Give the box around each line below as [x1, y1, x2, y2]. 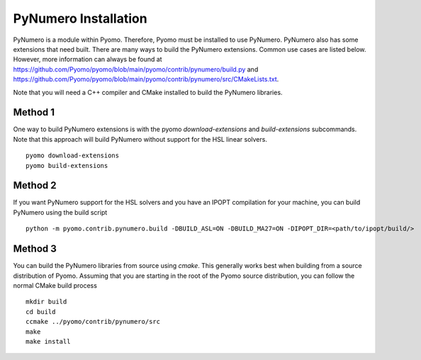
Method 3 [13, 243, 57, 255]
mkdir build [26, 298, 67, 306]
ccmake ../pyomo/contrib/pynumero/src [26, 317, 161, 326]
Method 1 [13, 106, 55, 118]
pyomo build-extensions [26, 162, 108, 169]
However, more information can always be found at [13, 55, 162, 64]
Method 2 [13, 179, 57, 191]
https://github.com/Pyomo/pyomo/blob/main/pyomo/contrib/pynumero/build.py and [13, 64, 259, 74]
